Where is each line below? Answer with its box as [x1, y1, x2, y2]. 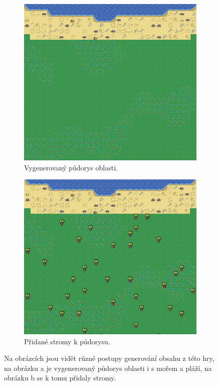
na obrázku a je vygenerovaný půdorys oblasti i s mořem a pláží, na [4, 362, 212, 373]
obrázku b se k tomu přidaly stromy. [4, 372, 116, 383]
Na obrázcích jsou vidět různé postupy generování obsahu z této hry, [4, 353, 214, 363]
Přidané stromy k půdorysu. [24, 336, 110, 346]
